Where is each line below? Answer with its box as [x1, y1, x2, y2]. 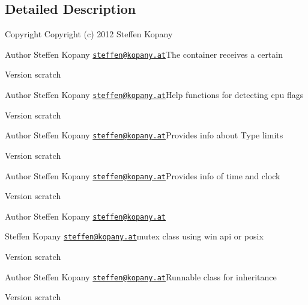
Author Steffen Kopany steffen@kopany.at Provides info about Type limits [5, 129, 283, 141]
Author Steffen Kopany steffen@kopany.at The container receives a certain [5, 48, 283, 60]
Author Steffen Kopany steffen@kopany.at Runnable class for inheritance [5, 270, 277, 283]
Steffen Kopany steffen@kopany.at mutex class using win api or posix [5, 230, 264, 242]
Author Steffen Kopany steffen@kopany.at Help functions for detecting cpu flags [5, 88, 304, 101]
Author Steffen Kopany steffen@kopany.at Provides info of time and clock [5, 169, 280, 182]
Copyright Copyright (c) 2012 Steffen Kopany [5, 28, 173, 40]
